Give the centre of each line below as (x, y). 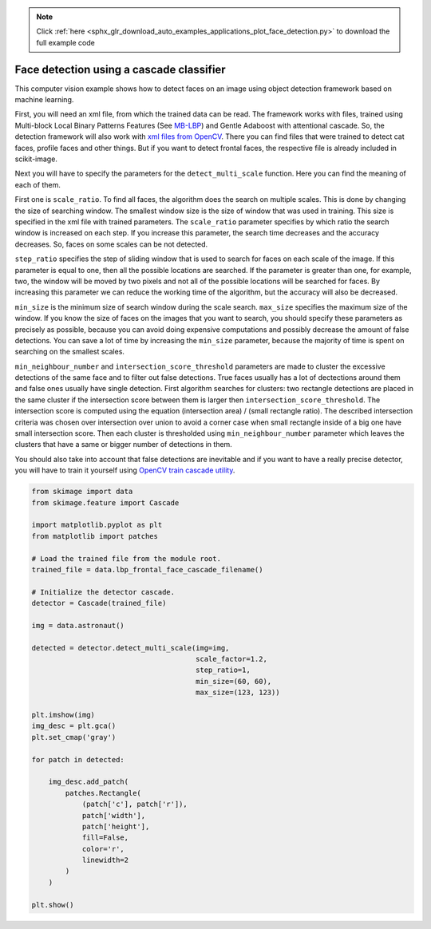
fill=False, (105, 838)
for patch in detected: (78, 759)
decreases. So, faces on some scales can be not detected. (111, 244)
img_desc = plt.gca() (74, 726)
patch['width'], (114, 815)
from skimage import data (82, 492)
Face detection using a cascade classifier (121, 69)
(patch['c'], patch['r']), (134, 804)
